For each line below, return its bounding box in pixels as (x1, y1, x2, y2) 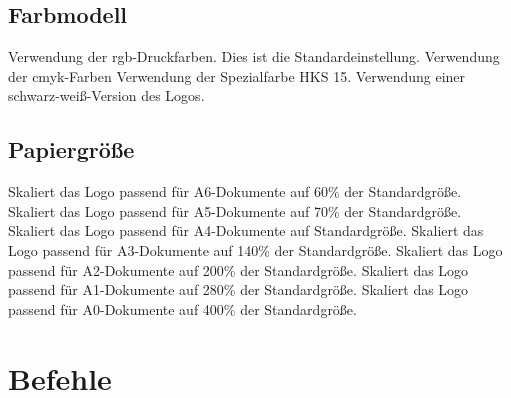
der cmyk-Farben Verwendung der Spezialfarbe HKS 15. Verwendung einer (8, 65, 466, 86)
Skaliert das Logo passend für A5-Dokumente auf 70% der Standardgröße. (8, 200, 462, 221)
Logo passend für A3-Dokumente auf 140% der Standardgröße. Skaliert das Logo (8, 239, 503, 260)
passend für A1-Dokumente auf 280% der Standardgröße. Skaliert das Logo (8, 279, 469, 300)
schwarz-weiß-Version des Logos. (8, 85, 205, 106)
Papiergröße (8, 134, 135, 165)
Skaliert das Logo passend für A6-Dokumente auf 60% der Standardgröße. (8, 181, 462, 202)
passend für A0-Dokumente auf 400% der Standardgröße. (8, 298, 357, 319)
